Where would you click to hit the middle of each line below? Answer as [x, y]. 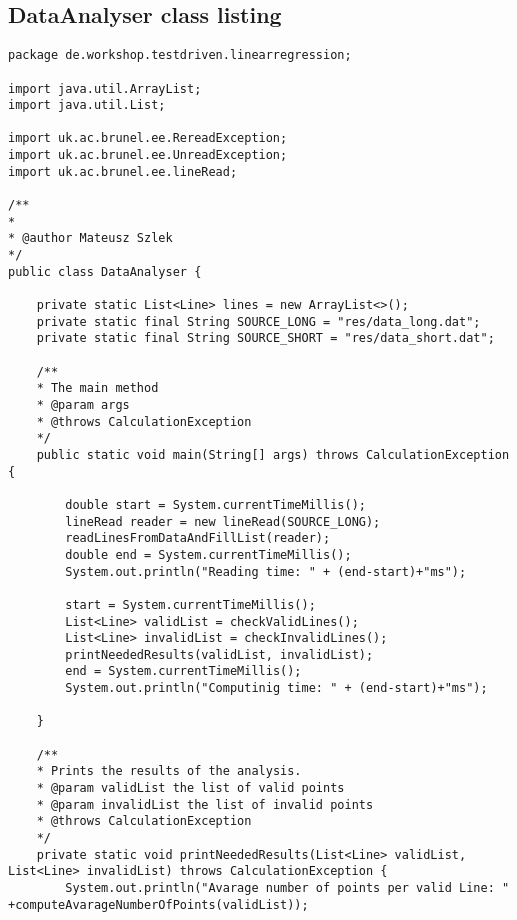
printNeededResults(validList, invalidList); [219, 654]
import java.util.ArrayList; [105, 88]
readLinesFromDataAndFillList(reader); [198, 538]
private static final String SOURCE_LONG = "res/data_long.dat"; [258, 321]
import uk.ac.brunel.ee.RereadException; [148, 138]
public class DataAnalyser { [105, 271]
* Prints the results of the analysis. [169, 771]
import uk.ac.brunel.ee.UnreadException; [148, 155]
